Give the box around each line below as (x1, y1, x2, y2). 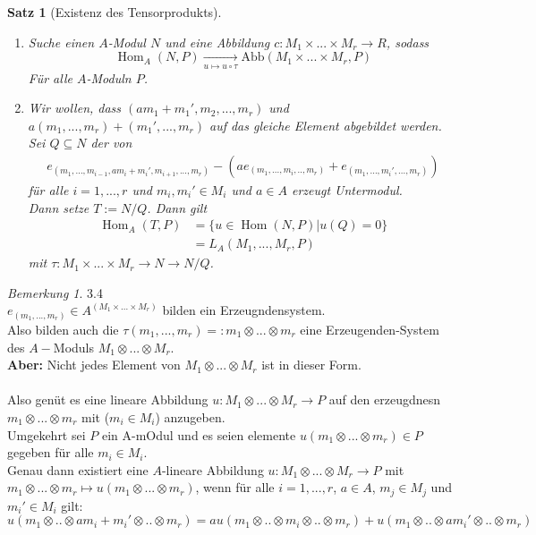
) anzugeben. (155, 407, 225, 426)
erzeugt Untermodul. (291, 180, 403, 199)
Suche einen (28, 32, 95, 51)
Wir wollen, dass (28, 98, 122, 117)
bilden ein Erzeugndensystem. (162, 301, 326, 319)
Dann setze (28, 198, 89, 217)
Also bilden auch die (7, 319, 119, 338)
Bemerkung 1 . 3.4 (7, 283, 103, 301)
